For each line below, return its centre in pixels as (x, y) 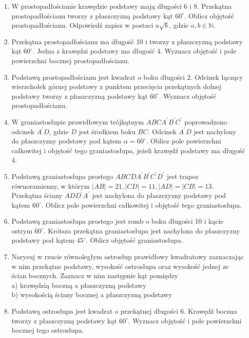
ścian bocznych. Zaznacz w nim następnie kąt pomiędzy (95, 276)
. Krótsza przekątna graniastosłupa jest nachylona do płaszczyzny (142, 230)
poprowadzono (206, 121)
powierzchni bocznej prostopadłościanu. (70, 60)
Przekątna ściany (37, 195)
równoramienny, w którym (51, 186)
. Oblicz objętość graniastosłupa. (134, 240)
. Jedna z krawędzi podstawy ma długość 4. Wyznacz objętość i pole (134, 51)
